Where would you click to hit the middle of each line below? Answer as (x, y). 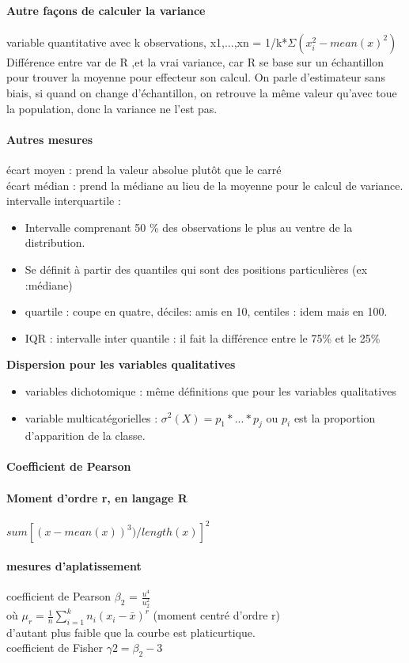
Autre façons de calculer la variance (106, 10)
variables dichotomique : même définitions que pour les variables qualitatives (210, 390)
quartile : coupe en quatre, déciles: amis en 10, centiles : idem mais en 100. (206, 311)
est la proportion (335, 417)
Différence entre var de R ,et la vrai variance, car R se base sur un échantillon (195, 61)
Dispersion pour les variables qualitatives (121, 364)
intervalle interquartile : (64, 201)
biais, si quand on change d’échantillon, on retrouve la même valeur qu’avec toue (202, 92)
